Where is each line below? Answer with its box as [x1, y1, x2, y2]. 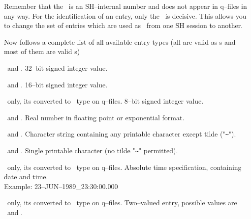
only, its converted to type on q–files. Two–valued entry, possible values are [7, 197, 237, 208]
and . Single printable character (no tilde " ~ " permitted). [7, 145, 178, 155]
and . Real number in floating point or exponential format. [7, 112, 185, 122]
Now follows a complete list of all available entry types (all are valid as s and [4, 36, 236, 47]
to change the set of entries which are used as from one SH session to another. [4, 20, 243, 30]
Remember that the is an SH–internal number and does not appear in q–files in [4, 1, 247, 11]
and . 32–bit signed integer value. [7, 62, 108, 73]
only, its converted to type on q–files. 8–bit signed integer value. [7, 96, 204, 106]
